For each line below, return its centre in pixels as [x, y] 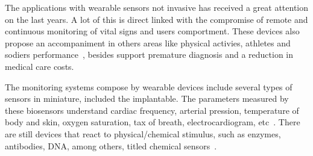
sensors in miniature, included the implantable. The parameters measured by [147, 98]
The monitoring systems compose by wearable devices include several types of [149, 86]
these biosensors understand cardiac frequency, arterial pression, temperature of [152, 110]
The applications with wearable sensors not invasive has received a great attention [157, 7]
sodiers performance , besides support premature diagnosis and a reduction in [149, 55]
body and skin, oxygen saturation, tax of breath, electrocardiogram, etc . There [153, 122]
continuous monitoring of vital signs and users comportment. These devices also [152, 31]
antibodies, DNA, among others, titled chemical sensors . [111, 145]
